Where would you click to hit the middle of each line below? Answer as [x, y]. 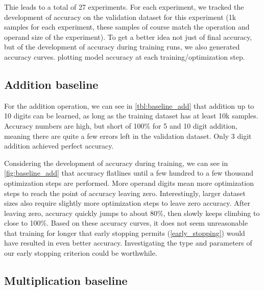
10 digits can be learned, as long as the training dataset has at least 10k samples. [131, 116]
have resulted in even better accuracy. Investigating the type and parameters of [128, 243]
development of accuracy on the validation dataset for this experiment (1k [120, 17]
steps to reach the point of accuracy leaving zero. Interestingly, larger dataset [125, 193]
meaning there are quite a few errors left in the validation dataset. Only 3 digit [128, 136]
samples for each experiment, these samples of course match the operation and [127, 27]
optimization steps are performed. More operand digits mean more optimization [129, 183]
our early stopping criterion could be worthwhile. [81, 253]
